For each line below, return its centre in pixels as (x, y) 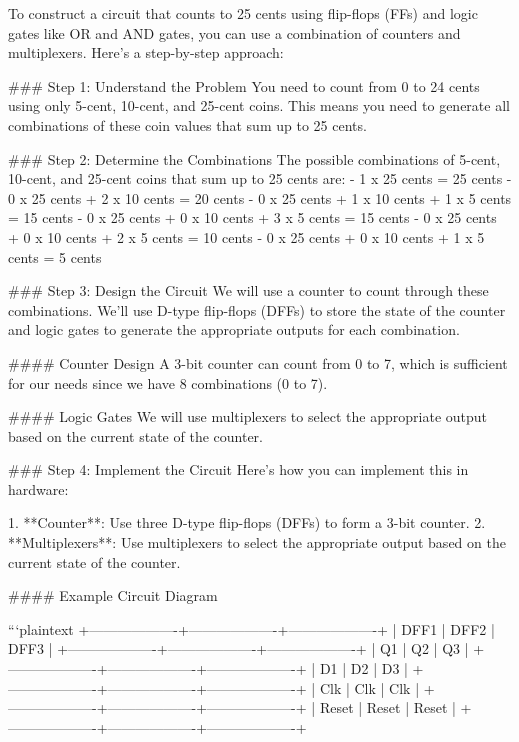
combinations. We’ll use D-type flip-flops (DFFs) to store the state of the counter (257, 309)
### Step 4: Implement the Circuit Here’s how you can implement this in (238, 469)
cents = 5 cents (55, 256)
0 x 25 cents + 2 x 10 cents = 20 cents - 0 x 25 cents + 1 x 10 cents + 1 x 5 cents (260, 197)
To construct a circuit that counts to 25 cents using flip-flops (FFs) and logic (243, 13)
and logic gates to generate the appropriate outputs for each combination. (234, 329)
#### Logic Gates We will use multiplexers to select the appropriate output (248, 416)
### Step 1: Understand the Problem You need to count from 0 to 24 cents (244, 85)
